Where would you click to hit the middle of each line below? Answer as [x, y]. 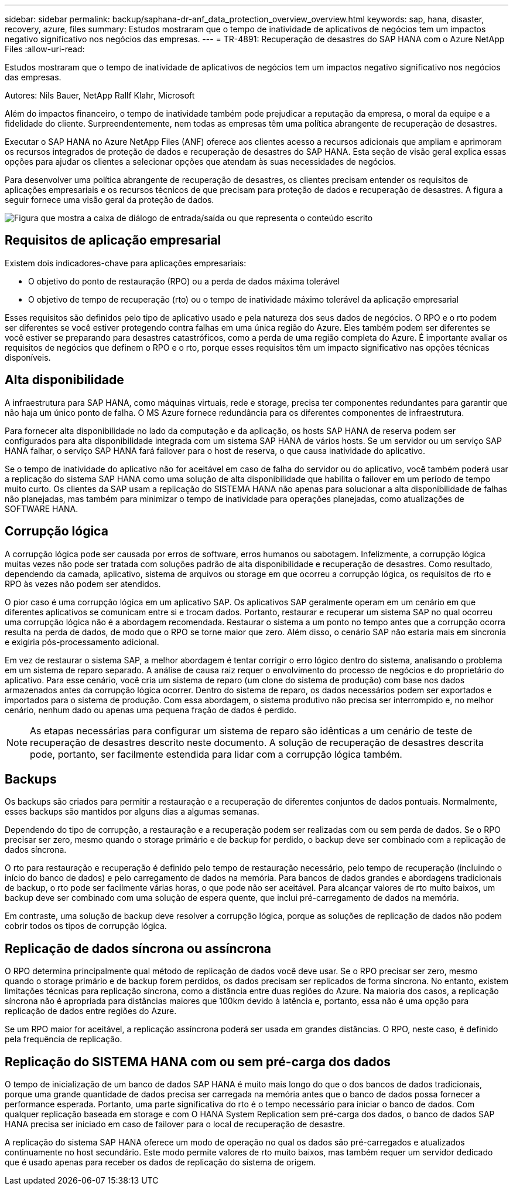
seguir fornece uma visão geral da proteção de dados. [110, 200]
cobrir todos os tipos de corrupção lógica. [86, 926]
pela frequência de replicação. [64, 1039]
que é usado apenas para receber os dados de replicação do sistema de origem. [160, 1162]
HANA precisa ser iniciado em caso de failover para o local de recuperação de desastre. [175, 1124]
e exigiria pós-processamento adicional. [82, 642]
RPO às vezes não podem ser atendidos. [83, 584]
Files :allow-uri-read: [45, 49]
